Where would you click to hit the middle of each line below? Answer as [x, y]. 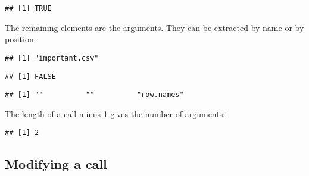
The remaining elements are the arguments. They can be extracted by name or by [154, 27]
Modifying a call [56, 164]
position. [21, 39]
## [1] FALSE [30, 76]
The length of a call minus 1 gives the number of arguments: [115, 113]
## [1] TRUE [28, 8]
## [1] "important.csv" [52, 58]
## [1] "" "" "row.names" [94, 95]
